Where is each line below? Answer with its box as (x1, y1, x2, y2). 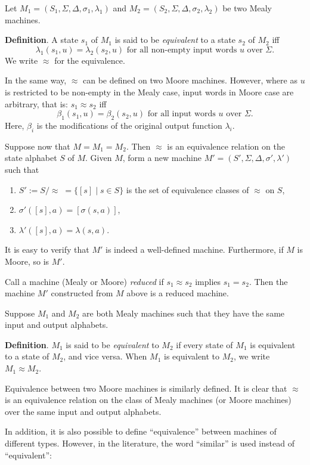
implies (195, 275, 221, 287)
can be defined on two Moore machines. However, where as (83, 74, 297, 86)
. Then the (249, 275, 288, 287)
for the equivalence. (54, 54, 125, 66)
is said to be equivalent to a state (114, 33, 235, 46)
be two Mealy (222, 2, 272, 14)
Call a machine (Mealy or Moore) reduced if (5, 275, 164, 287)
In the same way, (5, 74, 67, 86)
